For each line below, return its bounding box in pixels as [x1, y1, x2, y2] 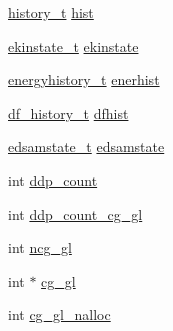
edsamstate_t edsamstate [8, 136, 165, 157]
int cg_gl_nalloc [8, 304, 111, 325]
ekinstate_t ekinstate [8, 35, 139, 56]
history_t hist [8, 2, 94, 22]
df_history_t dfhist [8, 102, 129, 123]
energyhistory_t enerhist [8, 69, 160, 90]
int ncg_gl [8, 237, 72, 258]
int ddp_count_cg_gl [8, 203, 143, 224]
